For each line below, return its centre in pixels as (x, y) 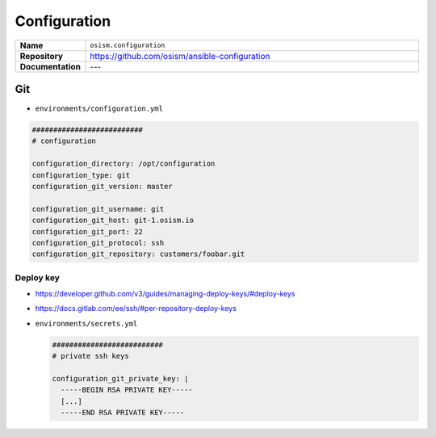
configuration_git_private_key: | (120, 379)
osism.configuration (128, 46)
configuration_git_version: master (102, 186)
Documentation (50, 66)
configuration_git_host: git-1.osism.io (113, 221)
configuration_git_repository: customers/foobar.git (138, 254)
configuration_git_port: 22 (87, 231)
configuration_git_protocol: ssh (98, 243)
